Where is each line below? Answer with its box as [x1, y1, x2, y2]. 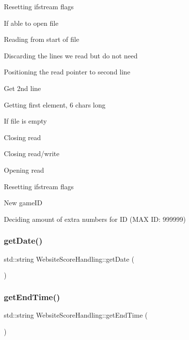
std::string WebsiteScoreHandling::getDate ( [4, 253, 134, 264]
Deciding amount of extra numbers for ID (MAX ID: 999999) [4, 214, 186, 224]
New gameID [4, 197, 43, 208]
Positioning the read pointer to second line [4, 67, 130, 77]
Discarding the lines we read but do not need [4, 50, 138, 60]
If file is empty [4, 116, 47, 126]
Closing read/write [4, 148, 60, 159]
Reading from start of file [4, 34, 79, 44]
